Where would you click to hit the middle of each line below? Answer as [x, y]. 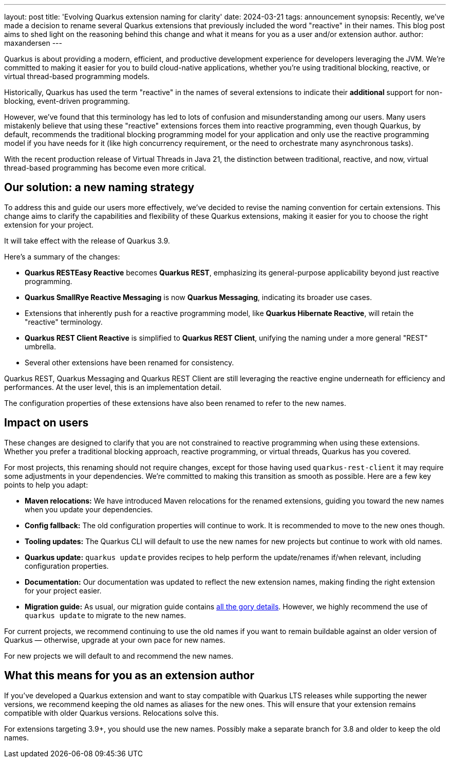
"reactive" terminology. [64, 322]
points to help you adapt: [46, 485]
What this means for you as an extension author [129, 676]
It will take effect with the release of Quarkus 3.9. [87, 240]
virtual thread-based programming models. [77, 76]
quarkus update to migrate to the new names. [105, 615]
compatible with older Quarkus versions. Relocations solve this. [111, 713]
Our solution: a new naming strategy [99, 188]
